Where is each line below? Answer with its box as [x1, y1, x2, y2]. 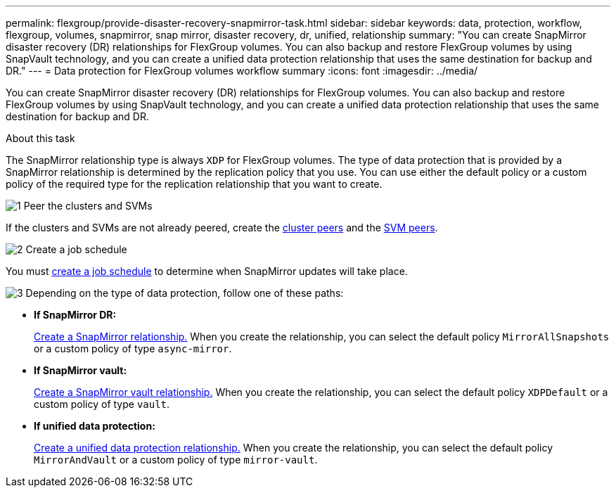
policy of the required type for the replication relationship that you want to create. [6, 178, 383, 190]
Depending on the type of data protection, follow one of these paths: [25, 287, 344, 299]
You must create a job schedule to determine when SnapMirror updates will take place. [6, 265, 408, 277]
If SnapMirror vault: [34, 364, 127, 376]
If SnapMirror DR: [34, 309, 117, 321]
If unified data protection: [34, 420, 155, 432]
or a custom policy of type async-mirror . [34, 342, 232, 354]
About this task [6, 132, 75, 144]
